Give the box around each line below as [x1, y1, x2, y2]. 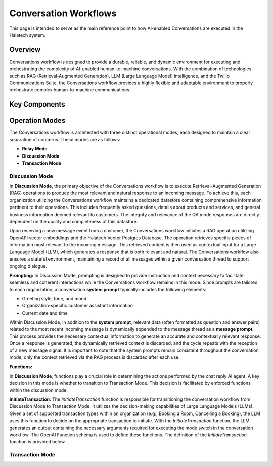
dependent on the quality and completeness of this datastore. [9, 218, 138, 224]
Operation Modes [9, 116, 66, 125]
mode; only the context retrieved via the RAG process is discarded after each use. [9, 354, 180, 360]
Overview [9, 45, 41, 54]
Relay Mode [22, 146, 48, 152]
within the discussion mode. [9, 387, 68, 393]
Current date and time [22, 309, 68, 316]
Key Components [9, 100, 65, 109]
